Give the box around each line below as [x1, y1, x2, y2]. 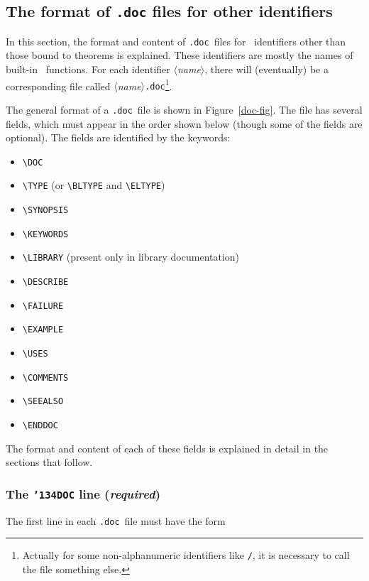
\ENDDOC [22, 420, 58, 430]
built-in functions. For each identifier [6, 62, 170, 77]
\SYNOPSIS [22, 205, 69, 216]
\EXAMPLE [22, 325, 64, 335]
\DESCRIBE [22, 277, 69, 288]
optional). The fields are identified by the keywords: [6, 130, 231, 145]
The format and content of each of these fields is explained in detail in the [6, 440, 329, 455]
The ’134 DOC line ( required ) [6, 484, 161, 502]
